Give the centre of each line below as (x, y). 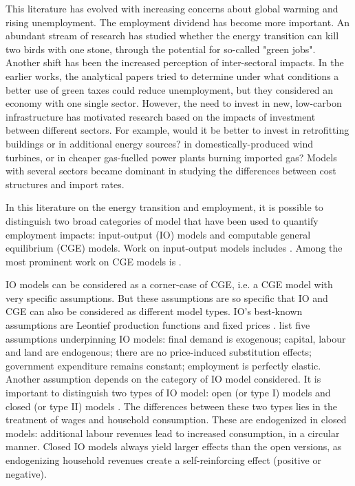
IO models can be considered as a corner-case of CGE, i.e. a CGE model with (169, 284)
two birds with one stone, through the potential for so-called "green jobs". (161, 49)
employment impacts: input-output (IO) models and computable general (158, 234)
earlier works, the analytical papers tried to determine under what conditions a (172, 75)
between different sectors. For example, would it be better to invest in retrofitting (177, 130)
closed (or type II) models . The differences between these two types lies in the (171, 406)
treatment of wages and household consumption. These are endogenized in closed (176, 419)
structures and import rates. (65, 184)
